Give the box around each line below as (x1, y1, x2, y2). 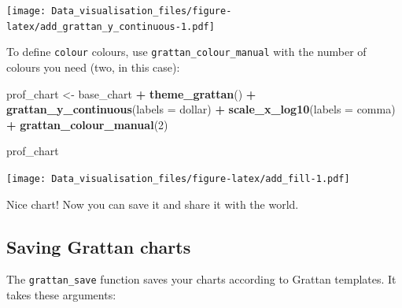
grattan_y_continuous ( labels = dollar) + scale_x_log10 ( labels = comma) (6, 101, 396, 117)
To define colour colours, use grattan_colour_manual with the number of (6, 43, 367, 60)
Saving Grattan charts (6, 234, 191, 258)
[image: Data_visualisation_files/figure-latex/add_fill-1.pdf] (6, 173, 350, 184)
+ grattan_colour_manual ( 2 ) (6, 116, 168, 132)
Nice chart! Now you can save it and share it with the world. (6, 195, 299, 212)
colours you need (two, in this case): (6, 58, 180, 75)
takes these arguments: (6, 287, 116, 303)
